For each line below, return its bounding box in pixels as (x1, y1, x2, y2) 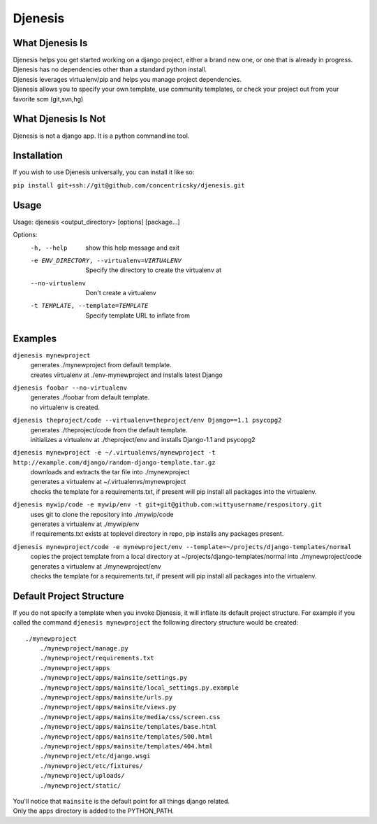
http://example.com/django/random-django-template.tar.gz (13, 458, 216, 467)
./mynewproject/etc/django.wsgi (39, 752, 151, 760)
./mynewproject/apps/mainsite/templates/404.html (39, 742, 213, 750)
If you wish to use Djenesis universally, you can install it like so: (13, 168, 195, 176)
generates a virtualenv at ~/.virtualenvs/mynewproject (30, 478, 186, 486)
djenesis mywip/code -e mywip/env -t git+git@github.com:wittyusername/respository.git (13, 501, 323, 509)
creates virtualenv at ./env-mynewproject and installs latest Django (30, 371, 223, 379)
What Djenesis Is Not (13, 113, 106, 125)
